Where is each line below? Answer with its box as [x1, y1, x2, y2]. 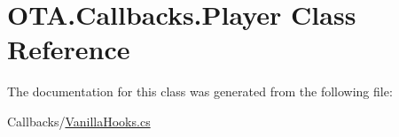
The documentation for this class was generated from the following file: [7, 82, 393, 101]
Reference [7, 31, 130, 67]
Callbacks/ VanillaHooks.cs [7, 111, 151, 130]
